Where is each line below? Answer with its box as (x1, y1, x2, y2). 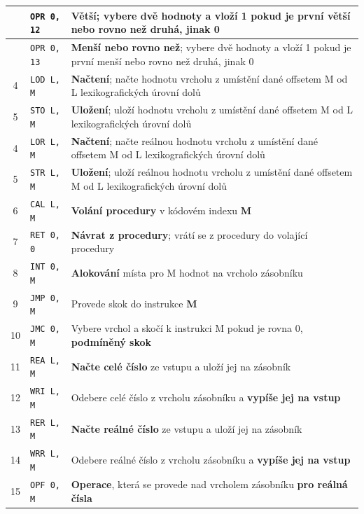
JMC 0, (30, 324, 60, 335)
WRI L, (30, 387, 60, 397)
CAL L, (30, 199, 60, 209)
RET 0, (30, 230, 60, 241)
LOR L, (30, 137, 60, 147)
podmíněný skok (71, 334, 151, 349)
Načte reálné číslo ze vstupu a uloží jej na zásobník (71, 421, 302, 436)
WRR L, (30, 449, 60, 459)
